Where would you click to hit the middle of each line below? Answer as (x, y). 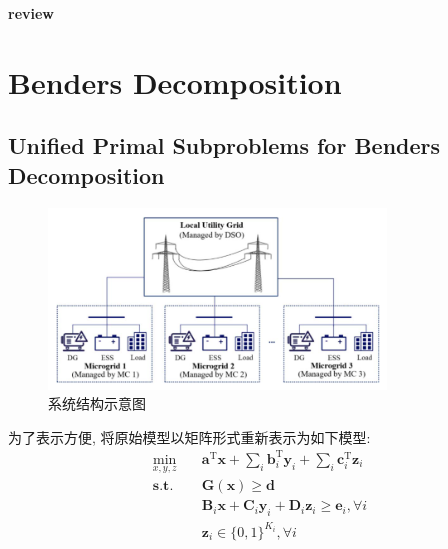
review (31, 13)
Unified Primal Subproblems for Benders (224, 145)
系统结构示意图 (97, 403)
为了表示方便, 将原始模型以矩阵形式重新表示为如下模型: (189, 436)
